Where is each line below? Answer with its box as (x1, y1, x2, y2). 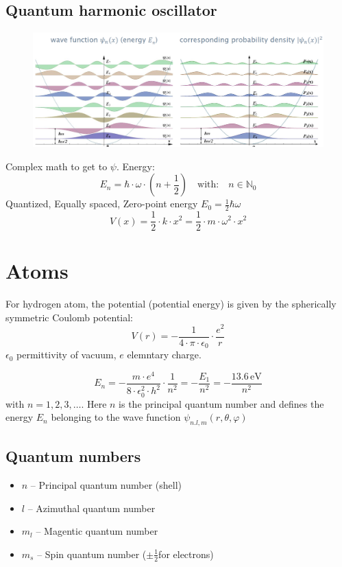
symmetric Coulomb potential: (5, 310, 134, 324)
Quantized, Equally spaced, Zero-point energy (5, 196, 198, 211)
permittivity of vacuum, (16, 347, 117, 362)
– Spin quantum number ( (37, 546, 147, 561)
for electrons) (158, 546, 214, 561)
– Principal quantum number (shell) (30, 478, 182, 492)
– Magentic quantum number (36, 524, 158, 538)
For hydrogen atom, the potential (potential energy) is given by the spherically (5, 297, 337, 311)
